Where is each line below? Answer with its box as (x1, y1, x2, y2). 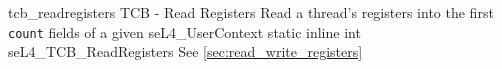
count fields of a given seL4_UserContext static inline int (8, 21, 361, 42)
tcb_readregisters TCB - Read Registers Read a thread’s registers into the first (8, 2, 494, 22)
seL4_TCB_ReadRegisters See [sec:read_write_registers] (8, 41, 363, 62)
